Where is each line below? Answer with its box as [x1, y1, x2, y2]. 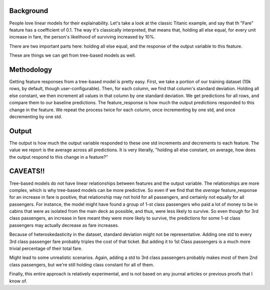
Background [9, 7, 48, 15]
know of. [9, 278, 27, 284]
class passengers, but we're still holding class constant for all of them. [9, 261, 154, 267]
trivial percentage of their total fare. [9, 245, 82, 251]
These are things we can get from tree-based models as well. [9, 53, 136, 59]
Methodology [9, 65, 52, 74]
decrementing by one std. [9, 113, 62, 120]
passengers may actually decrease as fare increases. [9, 222, 119, 228]
